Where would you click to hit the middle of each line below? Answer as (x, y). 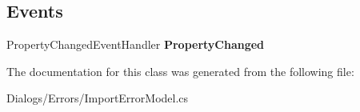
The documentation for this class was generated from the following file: (180, 71)
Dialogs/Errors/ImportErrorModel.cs (98, 98)
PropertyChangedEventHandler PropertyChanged (136, 44)
